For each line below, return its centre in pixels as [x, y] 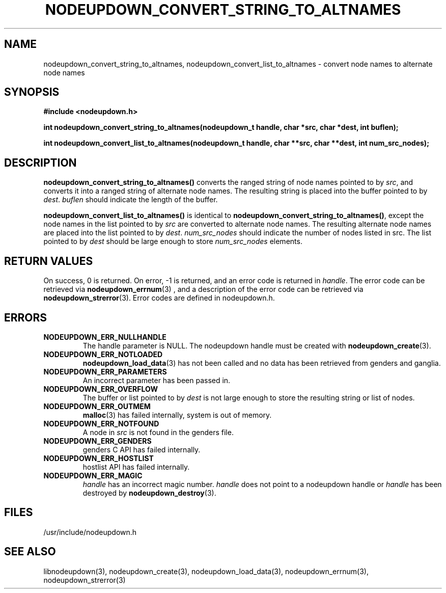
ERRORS [26, 317]
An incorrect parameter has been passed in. [157, 380]
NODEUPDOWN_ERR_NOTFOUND [101, 423]
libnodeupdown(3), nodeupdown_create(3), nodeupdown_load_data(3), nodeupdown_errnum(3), [206, 571]
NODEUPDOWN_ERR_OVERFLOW [101, 389]
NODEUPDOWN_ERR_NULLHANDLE [105, 337]
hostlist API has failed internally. [136, 467]
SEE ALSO [30, 552]
